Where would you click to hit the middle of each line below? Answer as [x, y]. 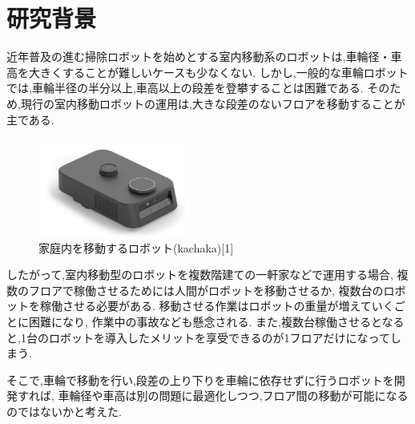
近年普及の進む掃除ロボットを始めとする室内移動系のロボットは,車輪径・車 [204, 57]
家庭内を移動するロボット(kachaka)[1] [136, 247]
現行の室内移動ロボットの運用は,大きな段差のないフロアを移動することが [213, 103]
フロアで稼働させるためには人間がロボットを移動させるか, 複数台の [206, 290]
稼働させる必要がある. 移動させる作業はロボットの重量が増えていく [217, 306]
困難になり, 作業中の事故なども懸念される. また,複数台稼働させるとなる [216, 322]
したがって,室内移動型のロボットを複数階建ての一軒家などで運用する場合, [200, 275]
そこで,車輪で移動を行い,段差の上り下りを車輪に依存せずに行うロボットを [200, 380]
